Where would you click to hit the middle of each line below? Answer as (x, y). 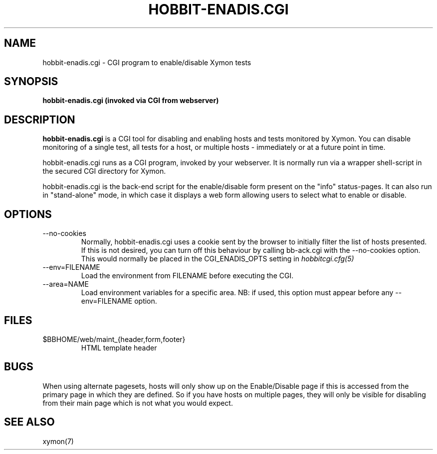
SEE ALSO (29, 422)
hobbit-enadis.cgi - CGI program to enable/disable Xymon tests (147, 62)
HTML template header (119, 347)
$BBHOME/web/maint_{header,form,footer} (114, 339)
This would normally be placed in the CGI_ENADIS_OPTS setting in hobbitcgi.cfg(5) (218, 259)
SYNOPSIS (31, 82)
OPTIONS (28, 214)
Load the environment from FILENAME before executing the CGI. (187, 276)
